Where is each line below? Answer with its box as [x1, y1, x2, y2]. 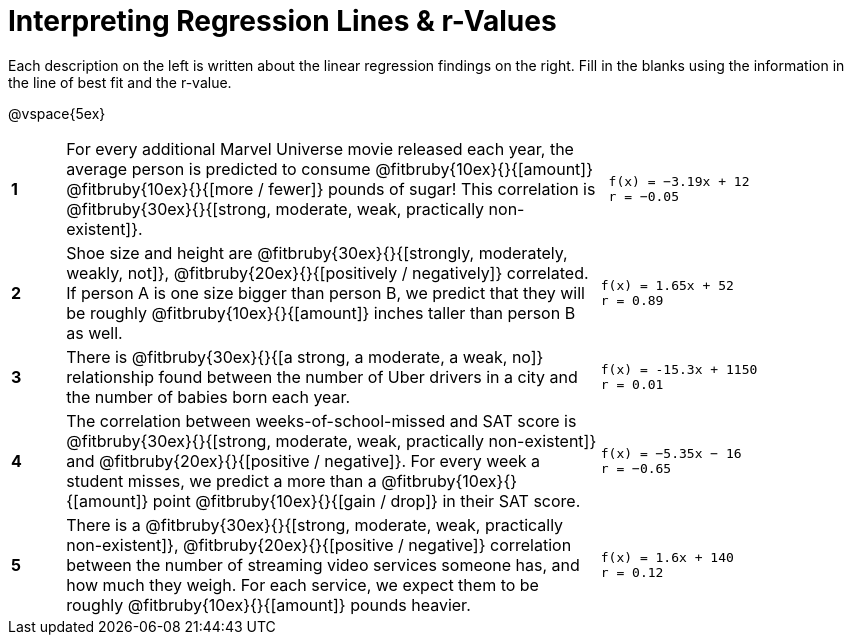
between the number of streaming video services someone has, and [66, 554, 580, 575]
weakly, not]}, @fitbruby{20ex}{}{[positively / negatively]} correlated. [66, 262, 589, 283]
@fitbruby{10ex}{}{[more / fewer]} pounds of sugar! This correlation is [66, 178, 596, 199]
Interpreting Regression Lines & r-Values [8, 4, 557, 38]
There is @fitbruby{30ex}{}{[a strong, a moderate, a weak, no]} [66, 346, 544, 367]
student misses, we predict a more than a [66, 470, 377, 491]
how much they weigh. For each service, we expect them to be [66, 574, 539, 595]
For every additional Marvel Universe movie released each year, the [66, 138, 574, 159]
